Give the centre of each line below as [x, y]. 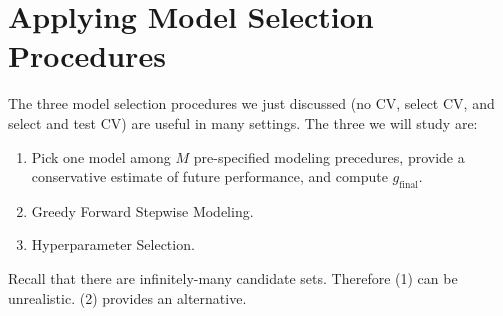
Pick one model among [101, 156]
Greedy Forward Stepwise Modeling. [142, 210]
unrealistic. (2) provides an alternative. [127, 297]
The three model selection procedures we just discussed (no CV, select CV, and [251, 103]
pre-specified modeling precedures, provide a [329, 156]
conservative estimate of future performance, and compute [209, 176]
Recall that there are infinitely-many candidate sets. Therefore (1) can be [233, 278]
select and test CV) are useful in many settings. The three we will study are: [243, 122]
